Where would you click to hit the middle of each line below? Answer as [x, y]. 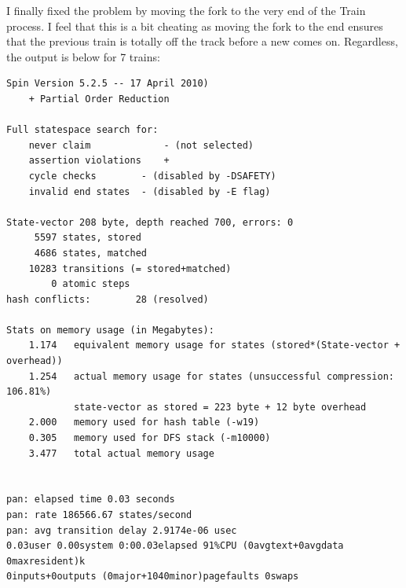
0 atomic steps [91, 284]
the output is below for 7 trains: [83, 56]
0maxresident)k [46, 561]
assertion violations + [99, 161]
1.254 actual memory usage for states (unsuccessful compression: [211, 376]
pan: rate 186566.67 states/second [99, 515]
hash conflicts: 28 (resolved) [108, 299]
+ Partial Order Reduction [99, 99]
